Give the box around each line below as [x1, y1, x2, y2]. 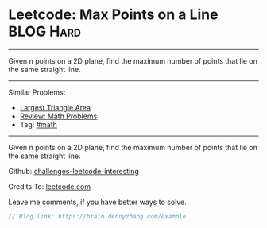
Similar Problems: [8, 87, 66, 97]
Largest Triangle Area [19, 102, 91, 112]
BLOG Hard [8, 22, 82, 41]
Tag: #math [19, 119, 58, 129]
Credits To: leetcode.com [8, 181, 91, 191]
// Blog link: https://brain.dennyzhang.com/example [8, 212, 187, 220]
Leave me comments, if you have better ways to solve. [8, 197, 187, 207]
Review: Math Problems [19, 111, 98, 121]
